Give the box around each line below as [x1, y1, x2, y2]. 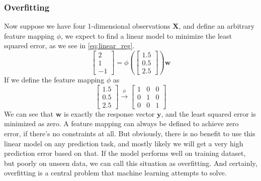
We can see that [4, 108, 54, 119]
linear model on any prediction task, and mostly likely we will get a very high [4, 138, 243, 148]
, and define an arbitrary [179, 21, 255, 31]
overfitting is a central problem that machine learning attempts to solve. [4, 167, 227, 178]
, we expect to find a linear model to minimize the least [61, 30, 232, 41]
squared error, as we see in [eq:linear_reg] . [4, 40, 135, 51]
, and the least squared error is [161, 108, 256, 119]
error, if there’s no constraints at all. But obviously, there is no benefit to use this [4, 128, 255, 139]
